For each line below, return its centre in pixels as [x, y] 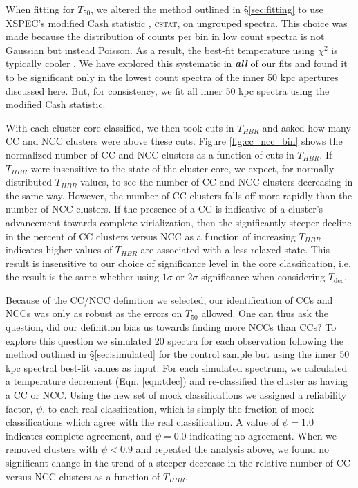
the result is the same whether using [83, 277]
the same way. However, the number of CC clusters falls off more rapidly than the [179, 195]
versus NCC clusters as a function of [83, 476]
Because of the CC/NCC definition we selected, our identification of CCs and [169, 299]
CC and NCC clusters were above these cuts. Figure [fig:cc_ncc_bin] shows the [174, 141]
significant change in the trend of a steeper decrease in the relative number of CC [178, 462]
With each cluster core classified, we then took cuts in [120, 127]
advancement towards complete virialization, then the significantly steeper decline [179, 222]
